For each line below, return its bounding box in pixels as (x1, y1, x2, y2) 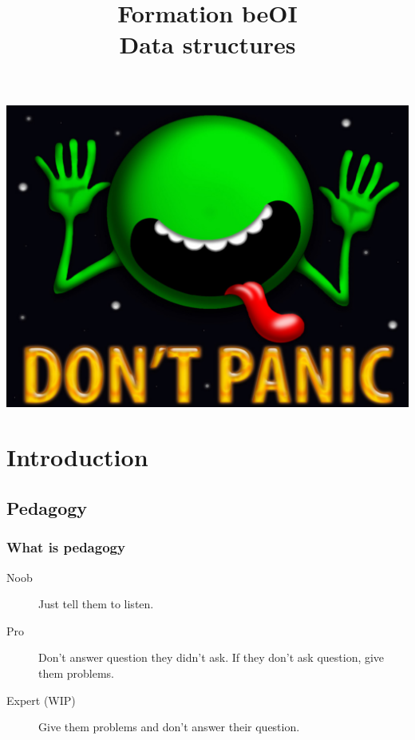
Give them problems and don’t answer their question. (38, 718, 300, 735)
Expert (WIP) (6, 691, 76, 708)
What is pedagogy (6, 537, 125, 557)
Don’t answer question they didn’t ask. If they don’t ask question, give (38, 649, 385, 666)
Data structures (119, 28, 296, 61)
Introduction (6, 441, 148, 473)
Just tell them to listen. (38, 596, 154, 612)
